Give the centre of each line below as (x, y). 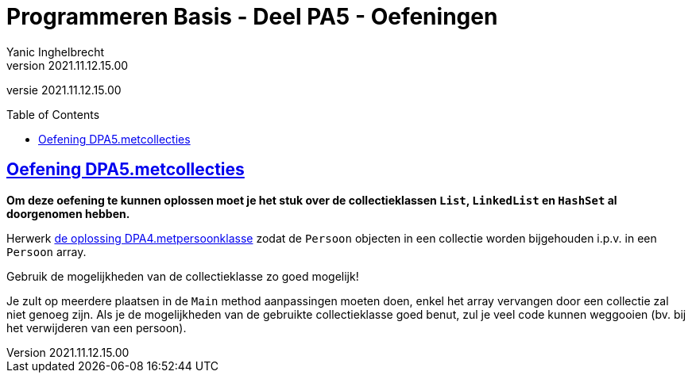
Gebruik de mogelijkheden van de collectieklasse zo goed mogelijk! (183, 276)
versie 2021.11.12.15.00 (64, 90)
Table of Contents (53, 114)
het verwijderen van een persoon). (97, 327)
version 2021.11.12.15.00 (68, 65)
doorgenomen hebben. (68, 213)
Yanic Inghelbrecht (56, 52)
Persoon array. (46, 251)
